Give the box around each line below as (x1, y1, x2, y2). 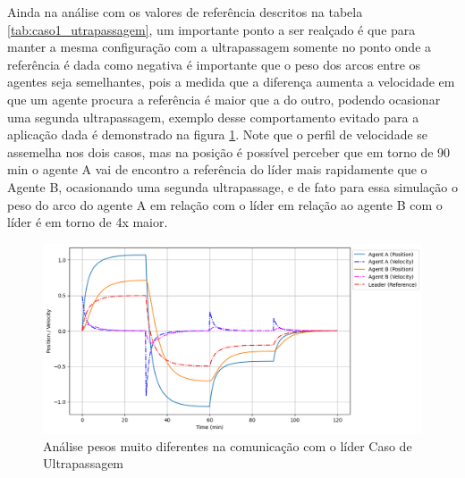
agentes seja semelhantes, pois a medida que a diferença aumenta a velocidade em (7, 72, 455, 91)
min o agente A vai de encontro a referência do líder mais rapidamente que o (7, 160, 427, 179)
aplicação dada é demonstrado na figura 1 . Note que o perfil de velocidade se (7, 125, 428, 144)
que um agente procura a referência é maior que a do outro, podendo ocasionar (7, 89, 441, 108)
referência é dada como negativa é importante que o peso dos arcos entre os (7, 55, 421, 73)
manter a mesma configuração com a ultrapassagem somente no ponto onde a (7, 38, 432, 56)
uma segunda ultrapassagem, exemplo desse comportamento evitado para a (7, 107, 419, 126)
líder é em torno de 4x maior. (7, 213, 168, 231)
